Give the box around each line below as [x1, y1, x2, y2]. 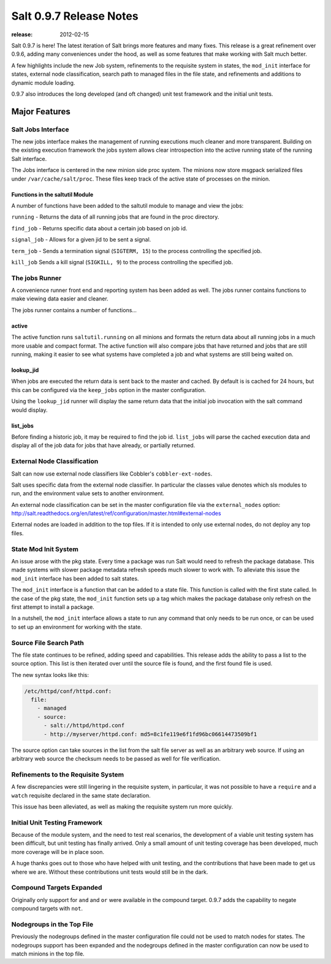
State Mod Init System [11, 544, 79, 553]
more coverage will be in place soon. [11, 848, 104, 855]
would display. [11, 406, 48, 413]
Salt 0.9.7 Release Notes [11, 9, 139, 23]
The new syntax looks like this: [11, 671, 89, 678]
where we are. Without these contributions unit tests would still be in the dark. [11, 868, 208, 876]
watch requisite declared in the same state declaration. [11, 791, 151, 799]
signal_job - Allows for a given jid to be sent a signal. [11, 236, 151, 243]
